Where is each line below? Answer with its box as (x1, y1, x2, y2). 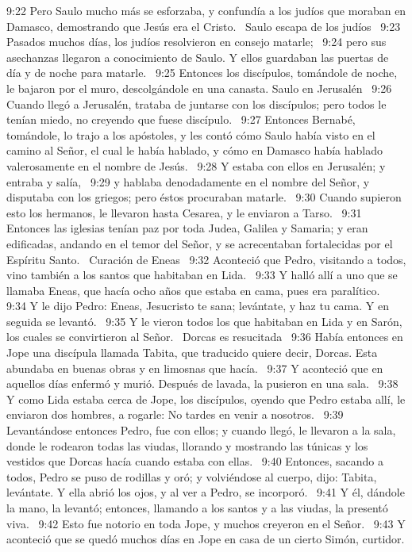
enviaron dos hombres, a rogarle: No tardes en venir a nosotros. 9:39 (6, 406, 344, 423)
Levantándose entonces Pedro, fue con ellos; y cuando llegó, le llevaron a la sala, (6, 422, 396, 439)
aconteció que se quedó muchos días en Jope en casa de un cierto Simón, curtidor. (6, 531, 405, 547)
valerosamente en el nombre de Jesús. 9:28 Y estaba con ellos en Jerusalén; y (6, 157, 386, 174)
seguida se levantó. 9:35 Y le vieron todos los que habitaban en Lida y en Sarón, (6, 312, 402, 329)
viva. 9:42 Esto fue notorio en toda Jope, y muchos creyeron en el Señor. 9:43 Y (6, 515, 406, 531)
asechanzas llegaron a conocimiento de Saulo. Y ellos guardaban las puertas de (6, 48, 389, 65)
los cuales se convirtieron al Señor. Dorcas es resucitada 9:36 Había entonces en (6, 328, 403, 345)
